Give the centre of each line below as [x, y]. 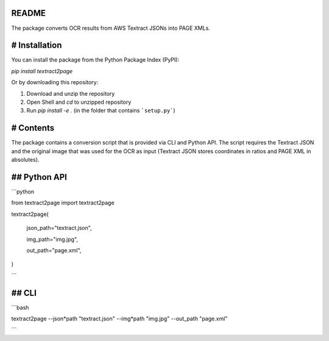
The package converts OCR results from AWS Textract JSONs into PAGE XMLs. [111, 28]
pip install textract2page [42, 71]
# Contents [33, 128]
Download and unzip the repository [71, 93]
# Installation [37, 45]
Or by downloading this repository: [55, 82]
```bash [20, 307]
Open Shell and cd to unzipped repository [79, 102]
